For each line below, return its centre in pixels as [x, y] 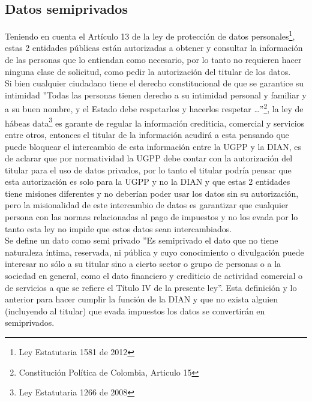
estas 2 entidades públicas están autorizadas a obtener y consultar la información [154, 48]
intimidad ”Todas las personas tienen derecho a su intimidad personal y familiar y [156, 94]
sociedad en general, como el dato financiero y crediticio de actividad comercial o [154, 276]
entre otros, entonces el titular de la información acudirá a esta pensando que [147, 134]
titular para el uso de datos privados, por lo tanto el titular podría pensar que [148, 169]
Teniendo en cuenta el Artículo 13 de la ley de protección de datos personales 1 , [150, 35]
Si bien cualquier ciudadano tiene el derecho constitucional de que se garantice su [154, 83]
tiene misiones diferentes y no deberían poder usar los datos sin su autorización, [152, 193]
